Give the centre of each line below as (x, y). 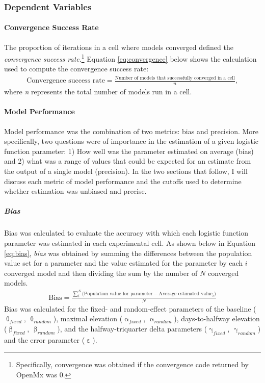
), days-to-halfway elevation (217, 318)
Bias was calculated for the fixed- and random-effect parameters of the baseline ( (130, 308)
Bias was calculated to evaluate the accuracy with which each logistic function (126, 233)
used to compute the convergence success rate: (76, 69)
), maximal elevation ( (88, 318)
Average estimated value (185, 293)
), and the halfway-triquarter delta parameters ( (132, 328)
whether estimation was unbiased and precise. (75, 191)
